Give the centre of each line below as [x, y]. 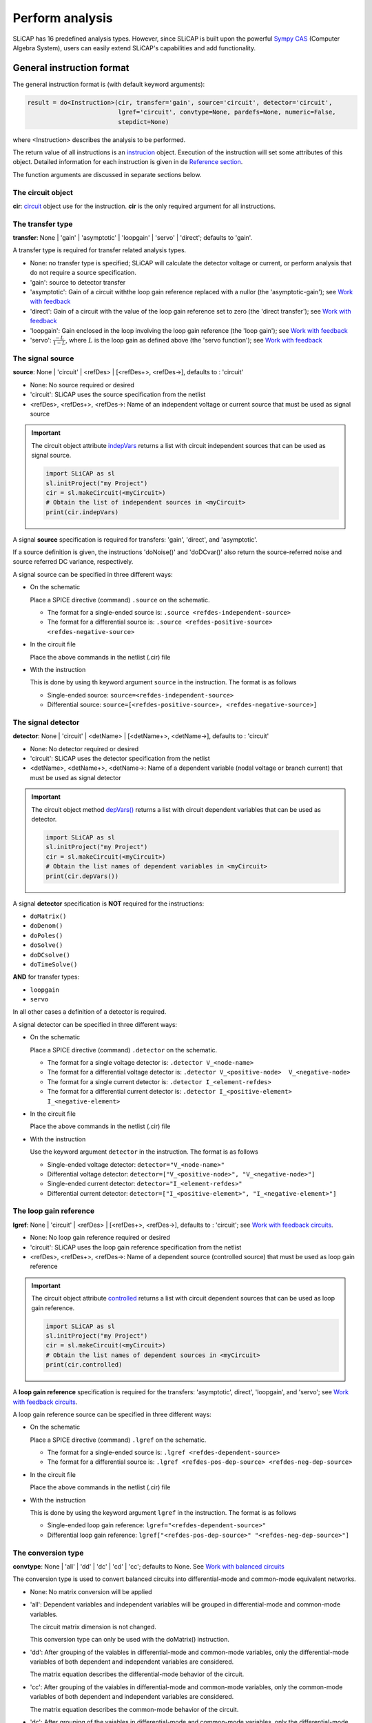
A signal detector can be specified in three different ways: [95, 1024]
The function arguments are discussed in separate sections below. [107, 174]
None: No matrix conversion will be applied [91, 1591]
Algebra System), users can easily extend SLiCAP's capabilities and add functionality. [134, 48]
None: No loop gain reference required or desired [100, 1238]
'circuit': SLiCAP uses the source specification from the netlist [118, 395]
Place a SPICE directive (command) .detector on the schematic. [124, 1050]
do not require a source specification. [83, 273]
